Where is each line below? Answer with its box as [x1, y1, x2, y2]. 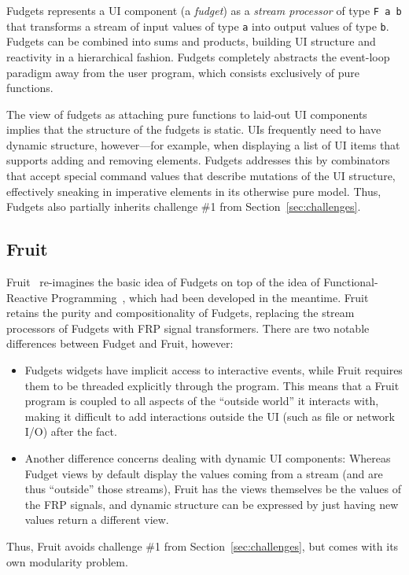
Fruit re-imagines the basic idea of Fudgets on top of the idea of [6, 274, 320, 290]
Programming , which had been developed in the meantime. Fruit [50, 289, 369, 305]
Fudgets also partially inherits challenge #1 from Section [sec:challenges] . [6, 198, 361, 215]
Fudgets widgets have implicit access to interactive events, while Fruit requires [24, 362, 403, 378]
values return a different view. [24, 511, 169, 528]
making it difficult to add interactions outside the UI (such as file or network [24, 407, 395, 424]
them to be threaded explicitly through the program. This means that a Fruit [24, 377, 400, 393]
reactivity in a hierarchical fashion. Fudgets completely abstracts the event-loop [6, 48, 390, 65]
